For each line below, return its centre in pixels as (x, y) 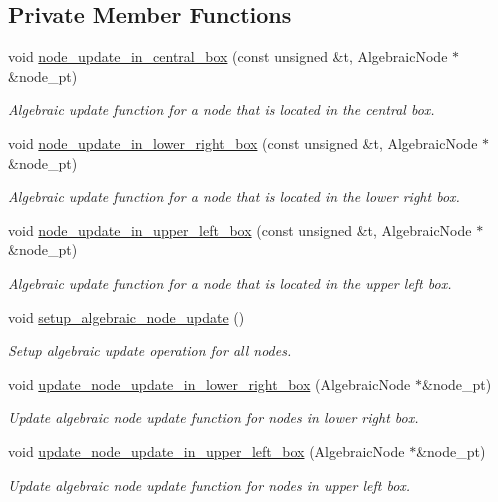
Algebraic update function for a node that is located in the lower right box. (234, 196)
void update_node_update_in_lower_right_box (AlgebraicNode (209, 383)
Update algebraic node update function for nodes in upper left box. (209, 484)
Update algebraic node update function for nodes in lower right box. (213, 417)
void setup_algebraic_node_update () (126, 316)
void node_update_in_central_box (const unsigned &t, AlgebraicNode (228, 56)
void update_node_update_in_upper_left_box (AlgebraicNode (206, 450)
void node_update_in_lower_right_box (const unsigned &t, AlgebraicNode (243, 142)
